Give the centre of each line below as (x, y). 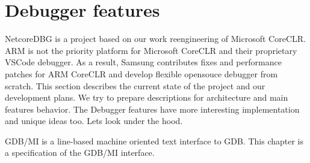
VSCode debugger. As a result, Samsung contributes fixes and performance (143, 62)
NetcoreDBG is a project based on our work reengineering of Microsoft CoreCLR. (155, 39)
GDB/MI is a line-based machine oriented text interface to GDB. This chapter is (154, 141)
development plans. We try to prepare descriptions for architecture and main (147, 97)
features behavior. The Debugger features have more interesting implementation (152, 109)
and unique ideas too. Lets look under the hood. (94, 121)
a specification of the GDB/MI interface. (80, 153)
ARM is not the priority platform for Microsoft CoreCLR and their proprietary (151, 50)
